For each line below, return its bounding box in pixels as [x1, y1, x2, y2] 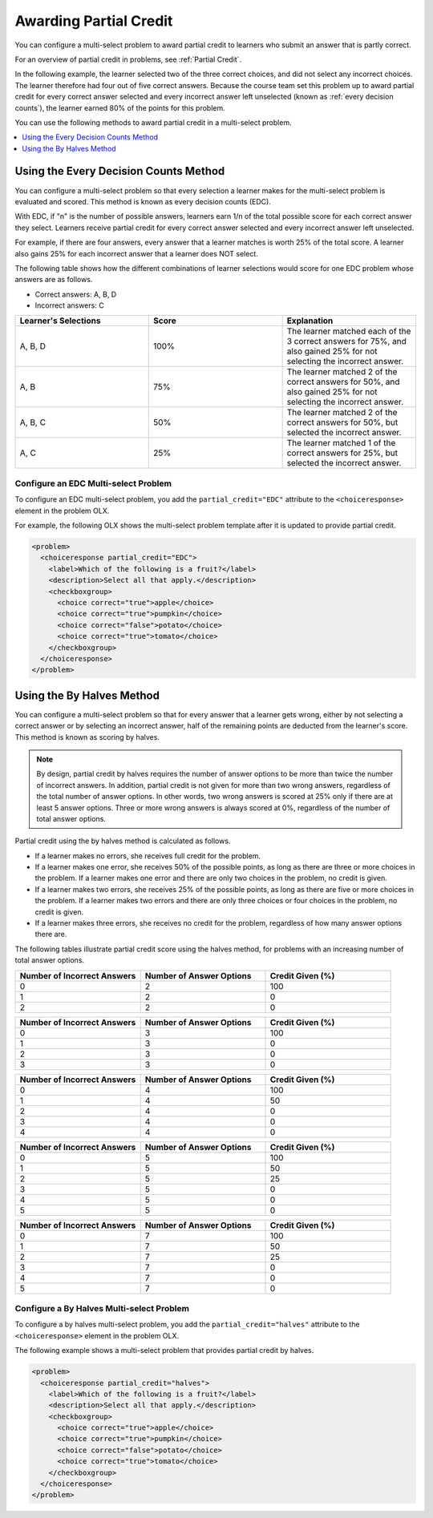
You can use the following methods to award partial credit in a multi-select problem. [14, 117, 292, 127]
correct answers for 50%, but [286, 417, 399, 428]
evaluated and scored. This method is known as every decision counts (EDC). [14, 196, 272, 206]
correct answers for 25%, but [286, 447, 399, 458]
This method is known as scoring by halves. [14, 732, 160, 741]
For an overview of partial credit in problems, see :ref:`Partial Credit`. [14, 55, 242, 64]
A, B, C [19, 417, 47, 428]
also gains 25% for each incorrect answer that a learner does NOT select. [14, 248, 258, 258]
